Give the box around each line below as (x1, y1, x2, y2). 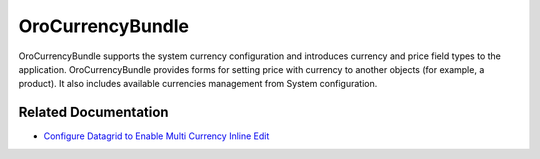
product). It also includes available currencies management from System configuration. (18, 78, 378, 90)
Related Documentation (18, 104, 169, 121)
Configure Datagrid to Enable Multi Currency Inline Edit (43, 130, 270, 142)
